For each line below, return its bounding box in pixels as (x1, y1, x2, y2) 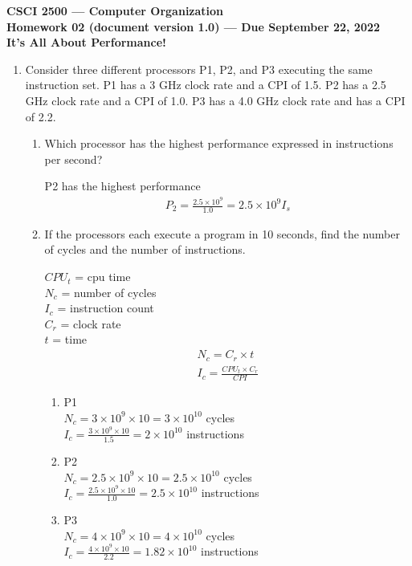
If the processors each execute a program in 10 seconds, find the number (44, 225, 400, 242)
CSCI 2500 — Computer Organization (6, 2, 224, 18)
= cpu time (75, 268, 131, 285)
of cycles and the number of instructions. (44, 241, 246, 258)
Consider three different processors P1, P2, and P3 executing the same (25, 60, 373, 77)
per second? (44, 150, 103, 167)
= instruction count (57, 299, 154, 316)
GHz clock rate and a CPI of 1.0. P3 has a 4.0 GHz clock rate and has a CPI (25, 92, 406, 108)
